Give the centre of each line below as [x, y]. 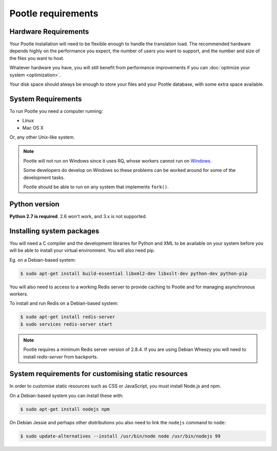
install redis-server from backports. [61, 357]
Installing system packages [54, 231]
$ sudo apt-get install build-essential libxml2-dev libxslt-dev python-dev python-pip [134, 273]
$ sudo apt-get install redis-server [68, 317]
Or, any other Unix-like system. [42, 137]
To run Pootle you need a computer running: [56, 111]
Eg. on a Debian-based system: [43, 260]
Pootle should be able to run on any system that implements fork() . [96, 187]
